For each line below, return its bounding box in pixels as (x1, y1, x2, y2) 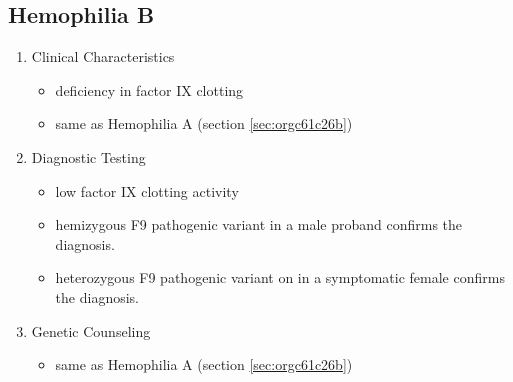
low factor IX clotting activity (55, 180, 239, 201)
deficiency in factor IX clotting (55, 79, 244, 100)
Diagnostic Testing (31, 146, 146, 167)
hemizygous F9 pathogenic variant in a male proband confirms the (55, 214, 463, 235)
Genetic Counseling (31, 320, 151, 341)
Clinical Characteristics (31, 46, 175, 67)
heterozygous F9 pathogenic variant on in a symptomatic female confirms (55, 267, 505, 288)
